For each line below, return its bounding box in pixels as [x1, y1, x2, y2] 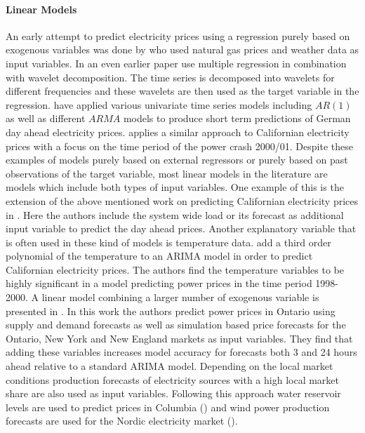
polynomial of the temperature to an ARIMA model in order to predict [6, 248, 313, 263]
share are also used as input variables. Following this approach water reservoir [6, 386, 341, 401]
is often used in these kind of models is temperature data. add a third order [6, 234, 331, 249]
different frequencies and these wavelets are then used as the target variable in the [6, 84, 359, 98]
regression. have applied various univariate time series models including [6, 97, 312, 112]
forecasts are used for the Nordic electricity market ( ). [6, 413, 238, 428]
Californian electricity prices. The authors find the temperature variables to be [6, 262, 344, 277]
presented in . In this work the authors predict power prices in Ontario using [6, 303, 336, 318]
